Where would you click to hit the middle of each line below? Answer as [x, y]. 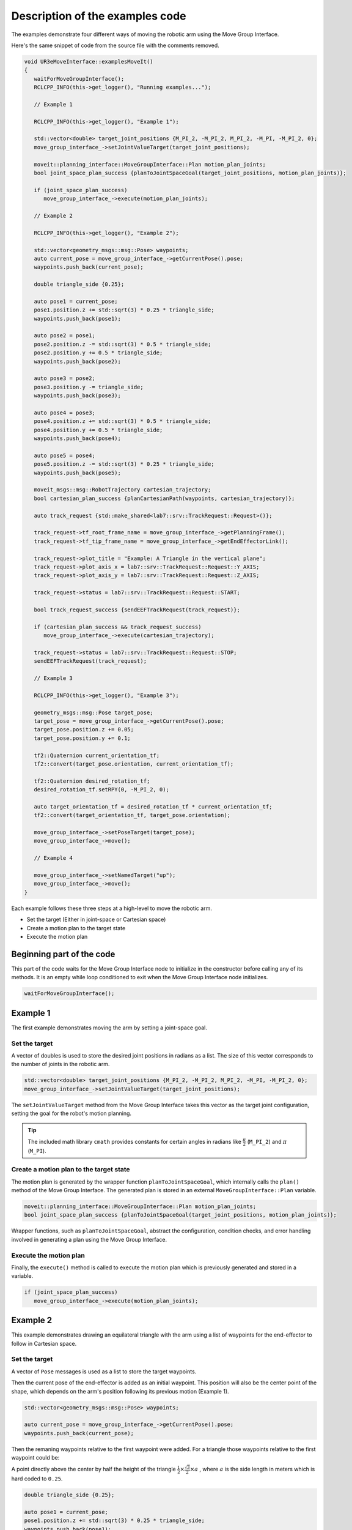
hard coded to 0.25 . [37, 1479]
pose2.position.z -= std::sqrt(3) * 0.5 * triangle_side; [123, 344]
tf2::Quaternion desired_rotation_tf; [92, 781]
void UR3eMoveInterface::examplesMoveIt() [89, 62]
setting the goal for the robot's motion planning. [71, 1113]
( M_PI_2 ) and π [267, 1141]
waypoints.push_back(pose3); [78, 396]
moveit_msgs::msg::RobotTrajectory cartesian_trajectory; [123, 490]
